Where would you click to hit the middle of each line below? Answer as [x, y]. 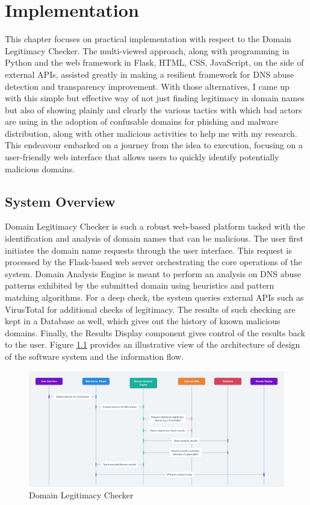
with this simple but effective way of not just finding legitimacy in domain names [155, 98]
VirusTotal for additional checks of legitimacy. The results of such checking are [150, 309]
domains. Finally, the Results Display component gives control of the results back [155, 332]
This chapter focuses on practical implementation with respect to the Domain [148, 39]
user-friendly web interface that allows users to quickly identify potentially [142, 157]
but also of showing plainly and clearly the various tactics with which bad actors [153, 109]
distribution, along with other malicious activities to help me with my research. [151, 133]
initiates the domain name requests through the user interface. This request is [148, 250]
